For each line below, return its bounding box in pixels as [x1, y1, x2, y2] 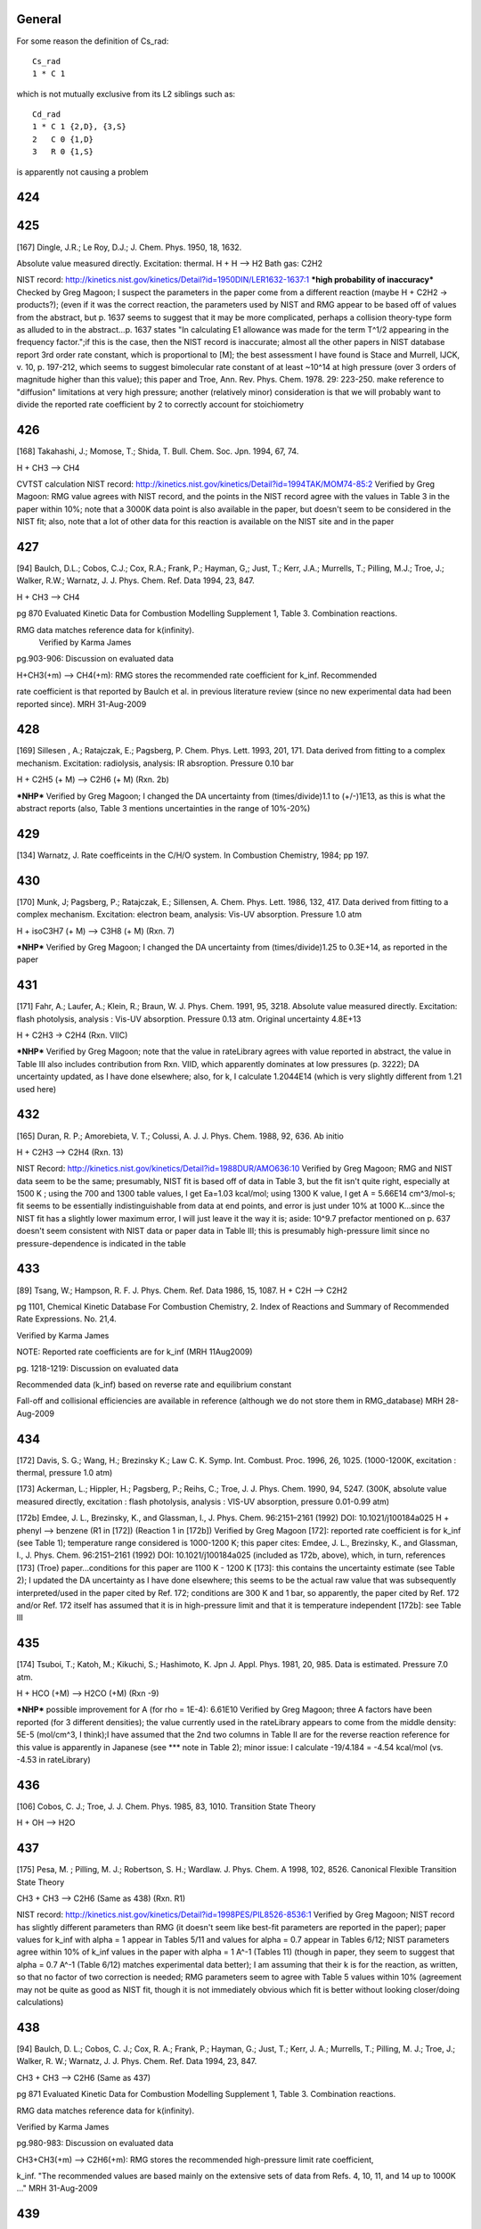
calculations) [16, 1997, 64, 2008]
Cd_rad [32, 110, 61, 119]
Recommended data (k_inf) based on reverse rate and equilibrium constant [16, 1378, 292, 1390]
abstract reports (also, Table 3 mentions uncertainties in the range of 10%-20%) [16, 803, 311, 813]
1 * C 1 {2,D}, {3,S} [32, 121, 126, 132]
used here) [16, 1083, 57, 1094]
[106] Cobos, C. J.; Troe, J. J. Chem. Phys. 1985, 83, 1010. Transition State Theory [16, 1801, 316, 1812]
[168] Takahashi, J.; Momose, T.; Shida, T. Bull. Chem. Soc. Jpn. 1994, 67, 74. [16, 446, 299, 456]
